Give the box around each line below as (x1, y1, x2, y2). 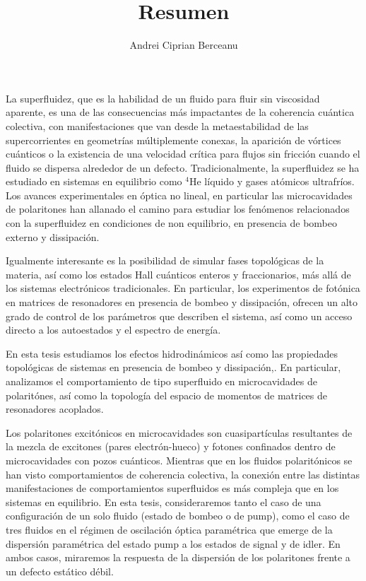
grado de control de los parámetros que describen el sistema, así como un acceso (6, 308, 353, 323)
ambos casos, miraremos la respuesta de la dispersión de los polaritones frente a (6, 550, 350, 565)
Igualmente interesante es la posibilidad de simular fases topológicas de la (6, 253, 324, 268)
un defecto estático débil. (6, 563, 114, 578)
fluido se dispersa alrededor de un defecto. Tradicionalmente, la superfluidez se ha (6, 160, 360, 175)
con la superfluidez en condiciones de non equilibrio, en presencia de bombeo (6, 216, 337, 230)
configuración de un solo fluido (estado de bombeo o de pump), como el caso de (6, 508, 350, 523)
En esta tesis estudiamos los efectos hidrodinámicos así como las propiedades (6, 346, 338, 360)
